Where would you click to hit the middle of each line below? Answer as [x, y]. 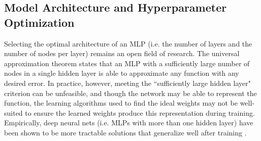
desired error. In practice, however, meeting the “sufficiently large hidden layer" [127, 83]
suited [13, 112]
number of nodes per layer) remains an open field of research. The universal [122, 53]
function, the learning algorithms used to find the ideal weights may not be [121, 103]
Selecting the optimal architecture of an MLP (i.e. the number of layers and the [128, 43]
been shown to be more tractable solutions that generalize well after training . [125, 132]
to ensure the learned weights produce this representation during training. [140, 112]
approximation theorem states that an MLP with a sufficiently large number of [127, 63]
